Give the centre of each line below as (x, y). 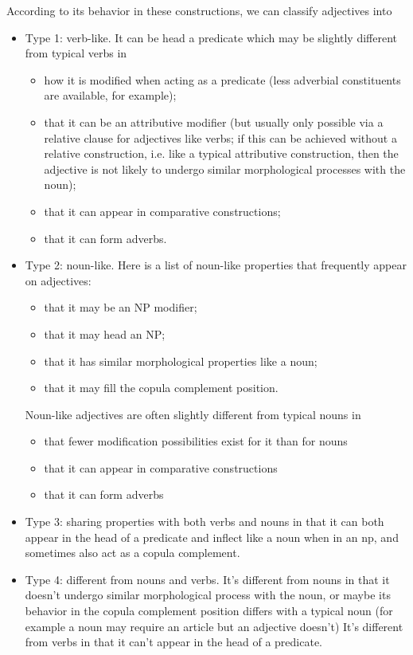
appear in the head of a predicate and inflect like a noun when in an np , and (212, 537)
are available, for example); (110, 95)
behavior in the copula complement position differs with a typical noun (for (209, 611)
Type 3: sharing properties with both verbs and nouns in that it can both (205, 522)
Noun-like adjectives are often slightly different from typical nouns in (193, 414)
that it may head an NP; (105, 333)
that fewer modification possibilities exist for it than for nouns (196, 441)
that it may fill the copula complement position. (161, 388)
